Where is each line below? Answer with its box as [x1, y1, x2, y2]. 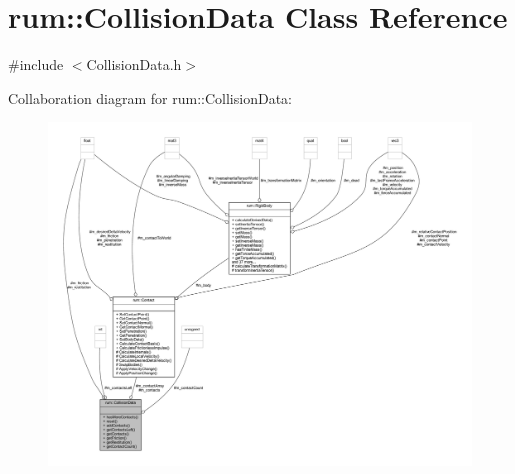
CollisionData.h [86, 54, 182, 75]
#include [8, 54, 64, 75]
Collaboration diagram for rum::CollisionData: [8, 87, 292, 108]
